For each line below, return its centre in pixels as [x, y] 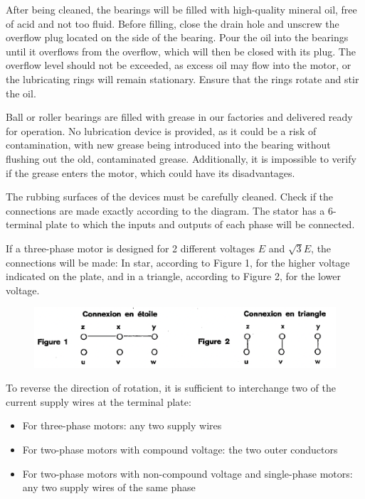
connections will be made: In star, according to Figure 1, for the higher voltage [178, 262]
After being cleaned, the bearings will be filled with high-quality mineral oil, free [181, 9]
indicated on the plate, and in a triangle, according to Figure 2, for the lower [173, 276]
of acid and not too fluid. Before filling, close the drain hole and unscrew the [173, 23]
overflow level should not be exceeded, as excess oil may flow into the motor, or [179, 65]
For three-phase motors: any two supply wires [122, 425]
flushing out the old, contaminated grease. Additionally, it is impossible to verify [181, 158]
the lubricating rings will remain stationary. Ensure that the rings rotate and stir [182, 79]
